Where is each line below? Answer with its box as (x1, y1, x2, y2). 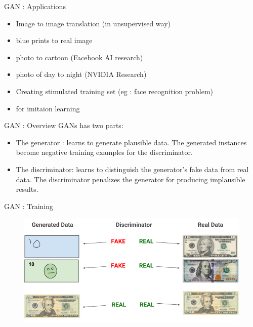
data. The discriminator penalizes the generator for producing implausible (16, 174, 245, 184)
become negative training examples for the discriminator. (16, 147, 193, 157)
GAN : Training (4, 200, 53, 211)
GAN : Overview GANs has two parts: (4, 120, 123, 131)
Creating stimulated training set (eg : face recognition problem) (16, 86, 213, 96)
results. (16, 184, 38, 194)
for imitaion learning (16, 103, 80, 113)
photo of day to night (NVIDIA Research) (16, 69, 147, 79)
